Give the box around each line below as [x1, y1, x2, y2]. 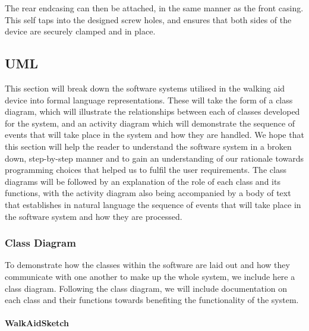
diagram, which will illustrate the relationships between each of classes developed [5, 105, 300, 118]
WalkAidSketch [5, 317, 69, 329]
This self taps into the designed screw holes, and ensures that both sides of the [5, 13, 292, 26]
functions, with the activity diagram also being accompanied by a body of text [5, 187, 291, 199]
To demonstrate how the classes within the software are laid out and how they [5, 259, 290, 271]
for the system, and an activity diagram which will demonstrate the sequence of [5, 116, 295, 129]
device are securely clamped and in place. [5, 25, 156, 37]
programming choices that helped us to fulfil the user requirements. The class [5, 163, 286, 176]
